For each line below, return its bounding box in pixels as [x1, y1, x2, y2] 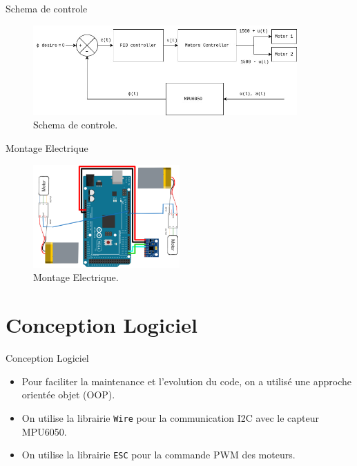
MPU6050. [21, 424, 67, 438]
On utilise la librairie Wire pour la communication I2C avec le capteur [21, 410, 320, 425]
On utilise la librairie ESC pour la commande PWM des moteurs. [21, 447, 296, 462]
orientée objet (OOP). [21, 387, 115, 402]
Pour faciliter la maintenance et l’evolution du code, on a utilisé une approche [21, 373, 351, 388]
